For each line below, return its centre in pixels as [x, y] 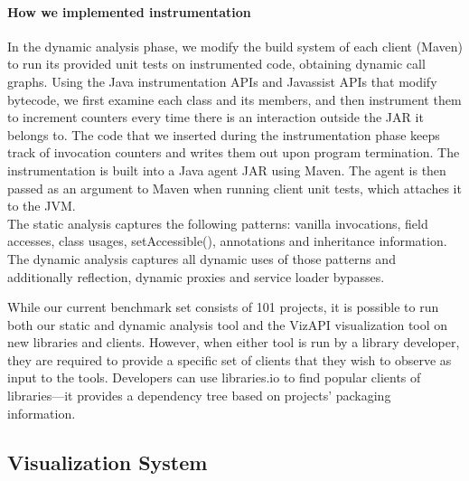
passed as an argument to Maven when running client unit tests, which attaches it [234, 188]
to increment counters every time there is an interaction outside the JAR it [216, 117]
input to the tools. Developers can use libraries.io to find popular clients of [214, 377]
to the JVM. [42, 206]
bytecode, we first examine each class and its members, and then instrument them [234, 99]
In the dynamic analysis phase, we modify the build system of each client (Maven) [235, 46]
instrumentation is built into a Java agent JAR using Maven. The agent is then [227, 170]
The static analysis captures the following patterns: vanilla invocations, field [218, 223]
